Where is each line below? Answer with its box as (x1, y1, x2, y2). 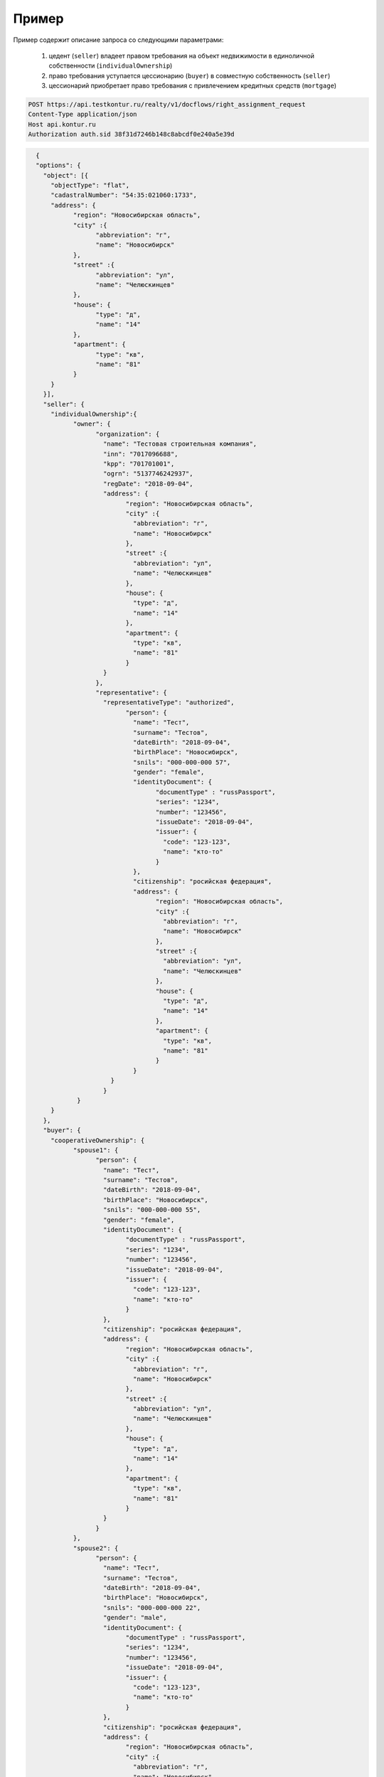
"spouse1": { (73, 1146, 119, 1154)
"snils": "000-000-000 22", (103, 1604, 201, 1611)
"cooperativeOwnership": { (50, 1136, 145, 1144)
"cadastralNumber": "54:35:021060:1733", (50, 191, 197, 199)
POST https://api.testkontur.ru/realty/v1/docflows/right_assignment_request (28, 100, 306, 109)
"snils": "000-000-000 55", (103, 1206, 201, 1214)
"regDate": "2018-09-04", (103, 480, 193, 488)
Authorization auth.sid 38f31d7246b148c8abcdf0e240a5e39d (28, 130, 235, 139)
